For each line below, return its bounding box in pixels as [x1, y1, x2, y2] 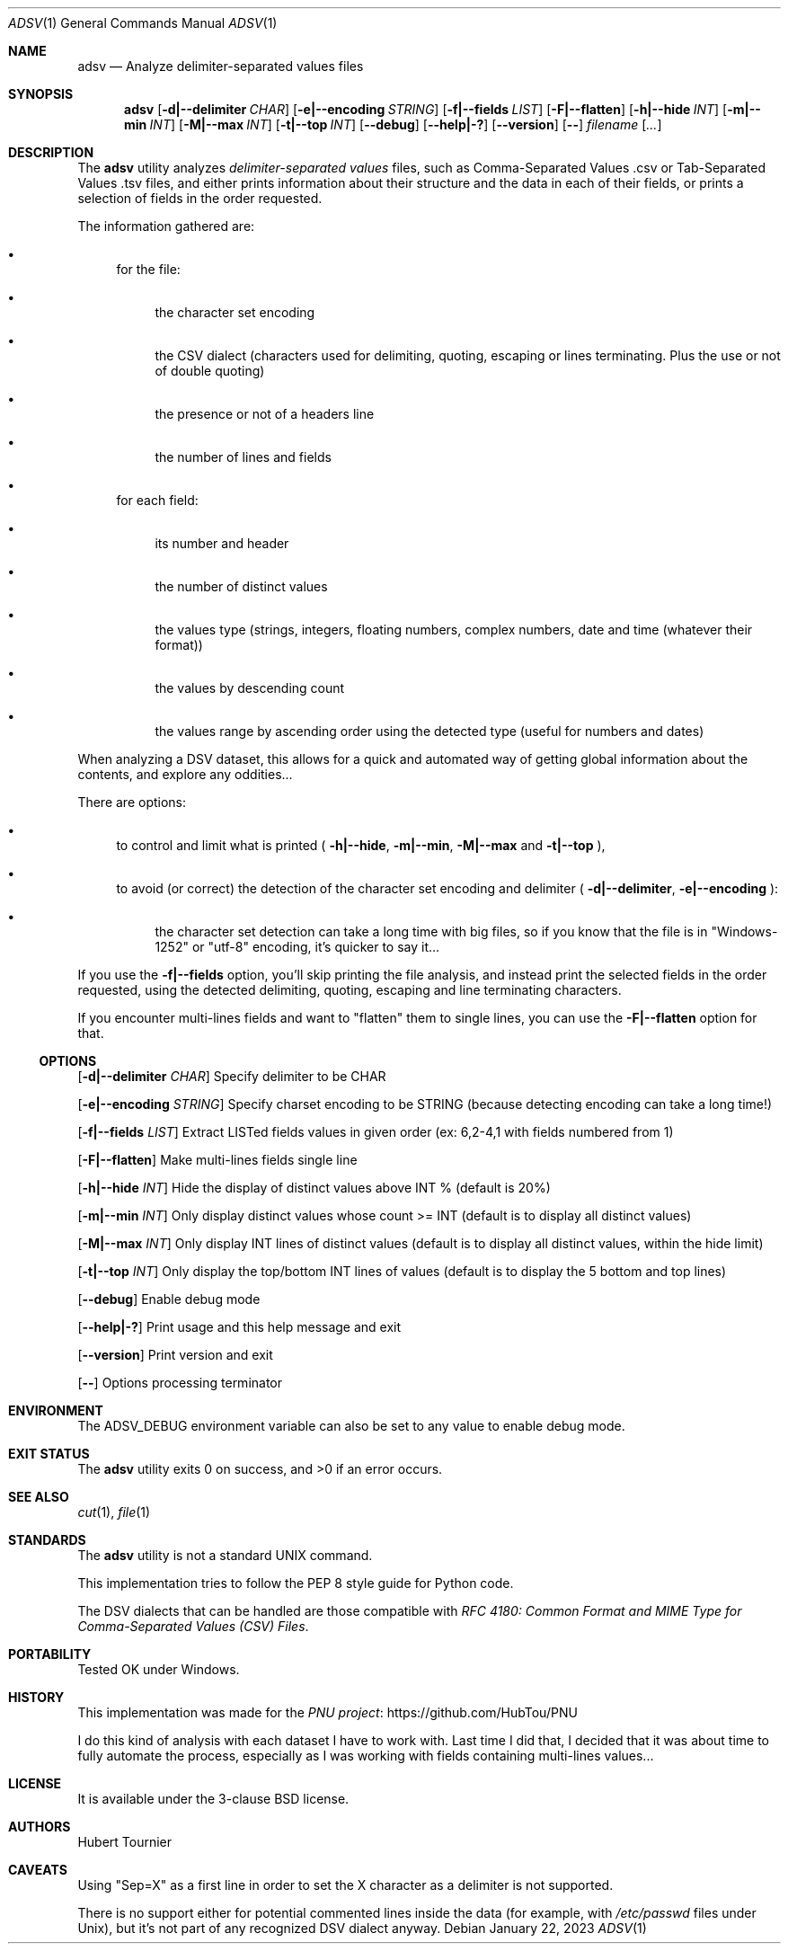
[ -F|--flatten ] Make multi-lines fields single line [77, 1152, 358, 1167]
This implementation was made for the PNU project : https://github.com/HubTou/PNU [77, 1705, 578, 1720]
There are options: [77, 794, 187, 810]
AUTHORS [8, 1819, 71, 1834]
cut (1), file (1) [77, 1504, 151, 1520]
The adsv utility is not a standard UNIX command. [77, 1547, 373, 1563]
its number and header [155, 536, 289, 551]
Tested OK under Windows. [77, 1662, 240, 1677]
